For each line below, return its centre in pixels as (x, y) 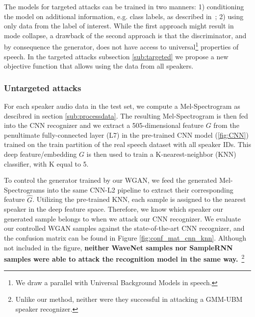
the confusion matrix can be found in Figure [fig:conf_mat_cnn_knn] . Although (125, 237)
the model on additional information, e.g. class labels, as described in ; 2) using (124, 16)
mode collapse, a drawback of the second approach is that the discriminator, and (125, 35)
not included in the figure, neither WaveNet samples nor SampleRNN (118, 247)
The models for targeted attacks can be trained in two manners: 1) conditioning (124, 6)
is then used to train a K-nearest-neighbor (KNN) (161, 154)
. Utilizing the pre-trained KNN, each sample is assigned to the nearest (139, 199)
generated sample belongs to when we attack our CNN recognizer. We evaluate (122, 218)
